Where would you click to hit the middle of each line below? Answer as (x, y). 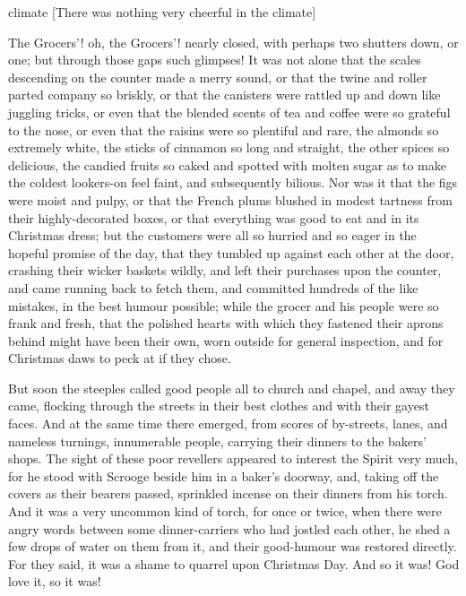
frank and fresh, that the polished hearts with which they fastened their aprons (226, 323)
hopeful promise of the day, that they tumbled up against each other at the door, (231, 252)
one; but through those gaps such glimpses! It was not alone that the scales (215, 60)
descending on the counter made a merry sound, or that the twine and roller (218, 77)
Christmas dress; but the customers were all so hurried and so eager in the (212, 235)
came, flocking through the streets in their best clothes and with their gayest (219, 406)
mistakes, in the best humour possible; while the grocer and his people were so (224, 305)
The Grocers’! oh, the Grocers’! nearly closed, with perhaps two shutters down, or (233, 42)
